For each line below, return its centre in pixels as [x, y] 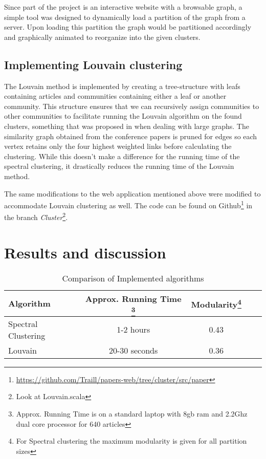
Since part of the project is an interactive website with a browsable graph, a [123, 7]
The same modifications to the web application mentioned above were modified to [132, 193]
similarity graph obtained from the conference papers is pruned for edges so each [131, 136]
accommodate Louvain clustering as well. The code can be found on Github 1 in [128, 204]
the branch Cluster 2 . [36, 216]
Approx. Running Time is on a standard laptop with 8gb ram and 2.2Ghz [132, 413]
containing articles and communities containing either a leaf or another [115, 96]
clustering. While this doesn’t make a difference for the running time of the [122, 156]
